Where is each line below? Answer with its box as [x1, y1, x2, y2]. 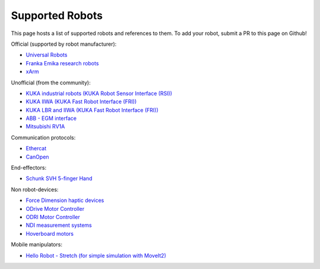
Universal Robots [25, 51, 68, 59]
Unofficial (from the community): [11, 79, 91, 86]
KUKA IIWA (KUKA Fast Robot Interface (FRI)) [25, 98, 137, 105]
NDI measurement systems [25, 221, 92, 229]
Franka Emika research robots [25, 59, 99, 67]
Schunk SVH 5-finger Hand [25, 175, 93, 182]
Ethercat [25, 145, 47, 152]
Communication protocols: [11, 134, 76, 141]
